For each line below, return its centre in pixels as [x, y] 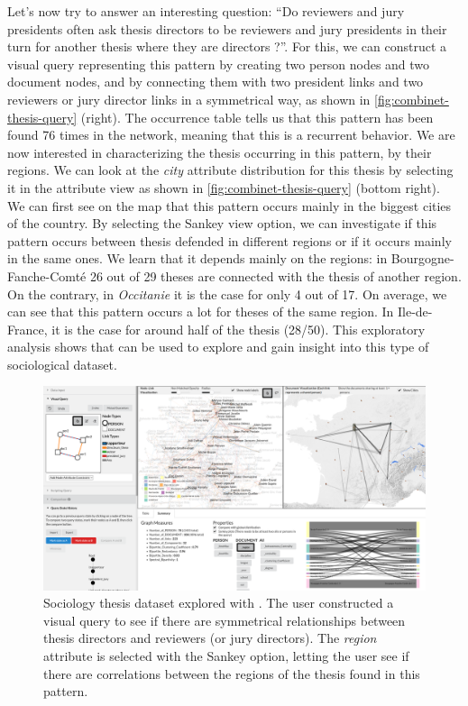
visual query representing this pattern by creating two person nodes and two [219, 64]
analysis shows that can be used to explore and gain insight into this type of [218, 347]
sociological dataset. [62, 364]
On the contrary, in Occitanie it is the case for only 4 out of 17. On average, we [227, 293]
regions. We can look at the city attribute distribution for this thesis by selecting [230, 170]
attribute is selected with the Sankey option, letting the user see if [226, 655]
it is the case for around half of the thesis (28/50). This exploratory [239, 329]
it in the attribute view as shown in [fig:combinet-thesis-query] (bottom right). [224, 187]
